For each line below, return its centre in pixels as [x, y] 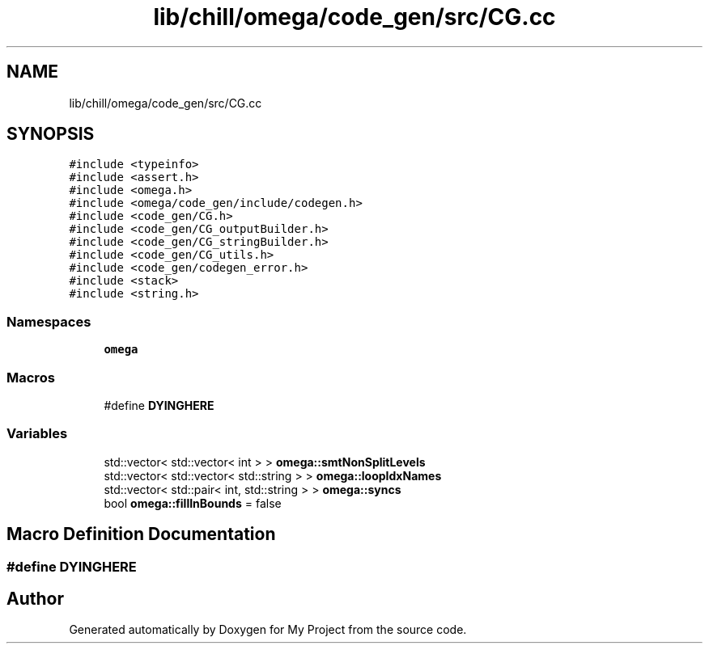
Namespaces [49, 321]
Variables [37, 434]
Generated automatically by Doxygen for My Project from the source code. [268, 630]
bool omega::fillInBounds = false [193, 503]
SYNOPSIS [51, 134]
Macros [31, 377]
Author [35, 598]
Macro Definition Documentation [141, 534]
